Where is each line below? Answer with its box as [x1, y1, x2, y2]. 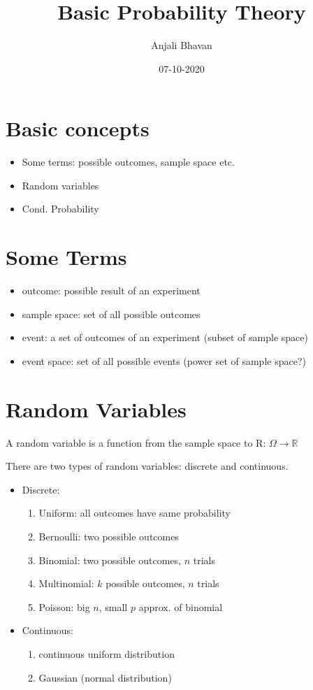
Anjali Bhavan [151, 38, 212, 52]
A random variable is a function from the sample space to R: [6, 435, 266, 450]
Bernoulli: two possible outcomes [38, 529, 179, 544]
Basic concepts [6, 114, 150, 143]
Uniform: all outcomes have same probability [38, 505, 231, 520]
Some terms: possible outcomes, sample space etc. [22, 154, 235, 169]
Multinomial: [38, 576, 94, 591]
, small [99, 599, 128, 614]
